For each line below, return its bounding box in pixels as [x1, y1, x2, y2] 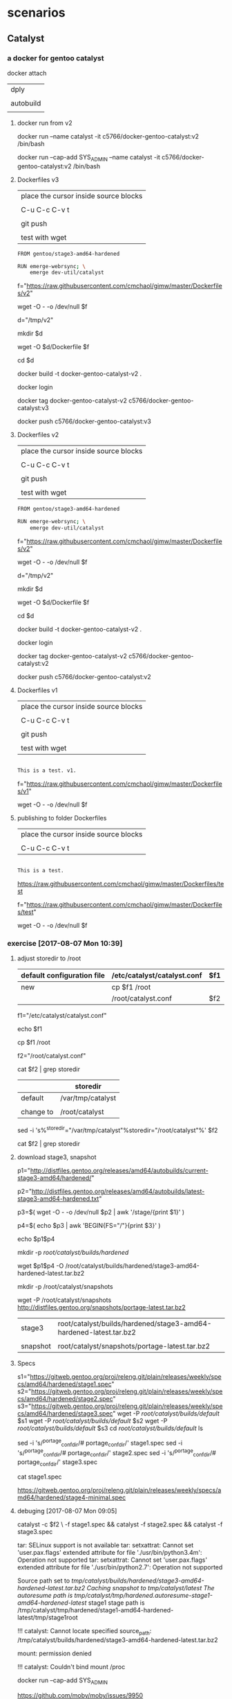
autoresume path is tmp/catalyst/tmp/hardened [17, 1592, 153, 1600]
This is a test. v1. [17, 767, 77, 774]
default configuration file [20, 970, 106, 980]
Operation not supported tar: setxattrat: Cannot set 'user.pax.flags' [17, 1556, 208, 1564]
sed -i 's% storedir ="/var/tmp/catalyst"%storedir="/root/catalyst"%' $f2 [17, 1125, 218, 1134]
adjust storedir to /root [17, 954, 81, 962]
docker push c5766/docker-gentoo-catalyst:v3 [17, 417, 152, 425]
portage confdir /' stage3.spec [17, 1457, 98, 1468]
